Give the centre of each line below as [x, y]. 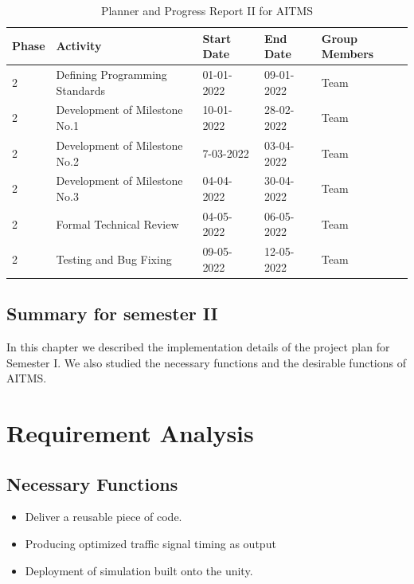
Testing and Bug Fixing [114, 259]
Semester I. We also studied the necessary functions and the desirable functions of [206, 362]
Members [348, 54]
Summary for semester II [112, 314]
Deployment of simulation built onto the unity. [139, 570]
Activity [79, 46]
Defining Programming [111, 74]
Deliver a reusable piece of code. [103, 517]
